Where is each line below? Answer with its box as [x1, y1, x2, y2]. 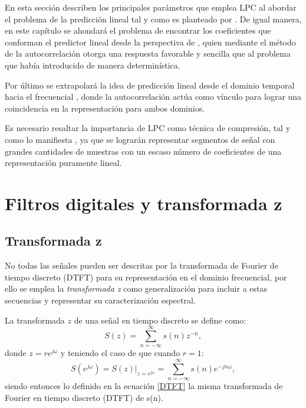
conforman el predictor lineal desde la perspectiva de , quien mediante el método [5, 35, 296, 48]
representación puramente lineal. [5, 156, 122, 169]
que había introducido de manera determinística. [5, 58, 180, 71]
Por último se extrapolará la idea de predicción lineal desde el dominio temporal [5, 79, 295, 91]
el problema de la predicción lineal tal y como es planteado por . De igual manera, [5, 12, 302, 25]
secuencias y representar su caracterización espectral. [5, 294, 196, 306]
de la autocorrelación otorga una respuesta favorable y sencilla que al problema [5, 47, 291, 60]
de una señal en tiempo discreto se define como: [74, 314, 246, 326]
